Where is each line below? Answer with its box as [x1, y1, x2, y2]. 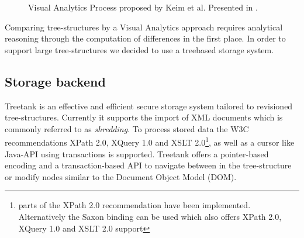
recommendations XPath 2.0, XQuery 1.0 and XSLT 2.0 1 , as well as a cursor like [5, 134, 295, 149]
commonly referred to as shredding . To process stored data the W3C [5, 122, 249, 134]
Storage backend [5, 72, 106, 90]
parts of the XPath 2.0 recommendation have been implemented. [18, 199, 251, 211]
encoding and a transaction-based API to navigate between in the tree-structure [5, 159, 292, 171]
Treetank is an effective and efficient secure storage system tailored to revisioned [5, 99, 293, 112]
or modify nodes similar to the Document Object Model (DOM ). [5, 170, 237, 182]
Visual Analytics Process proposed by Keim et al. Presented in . [28, 1, 258, 13]
